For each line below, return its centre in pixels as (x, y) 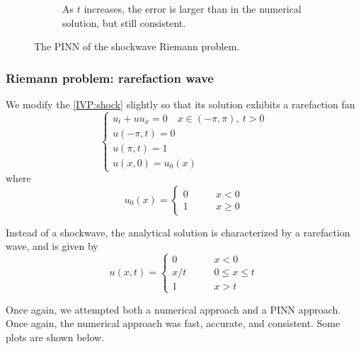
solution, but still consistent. (124, 22)
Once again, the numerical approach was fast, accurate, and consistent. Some (173, 323)
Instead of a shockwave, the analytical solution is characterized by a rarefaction (178, 232)
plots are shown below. (55, 337)
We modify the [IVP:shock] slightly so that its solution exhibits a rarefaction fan (180, 104)
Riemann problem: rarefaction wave (110, 78)
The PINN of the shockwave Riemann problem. (137, 46)
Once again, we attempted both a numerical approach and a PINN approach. (173, 309)
